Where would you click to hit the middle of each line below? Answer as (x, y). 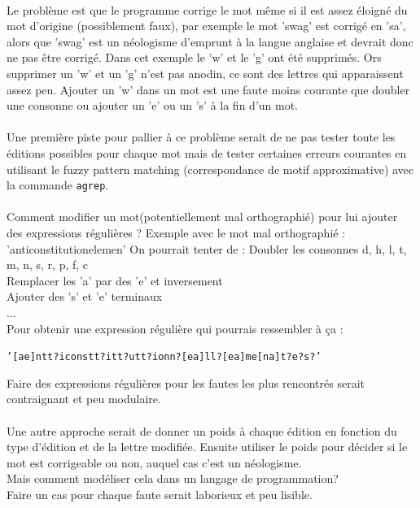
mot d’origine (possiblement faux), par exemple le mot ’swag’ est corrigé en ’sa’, (206, 26)
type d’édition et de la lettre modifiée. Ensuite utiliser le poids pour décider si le (207, 447)
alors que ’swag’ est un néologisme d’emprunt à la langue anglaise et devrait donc (210, 41)
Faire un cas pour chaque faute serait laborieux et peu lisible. (160, 494)
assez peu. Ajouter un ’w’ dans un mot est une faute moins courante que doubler (208, 89)
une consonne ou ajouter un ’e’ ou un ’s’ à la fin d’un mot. (153, 105)
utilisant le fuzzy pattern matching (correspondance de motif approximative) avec (210, 169)
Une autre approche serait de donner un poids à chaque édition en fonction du (202, 430)
